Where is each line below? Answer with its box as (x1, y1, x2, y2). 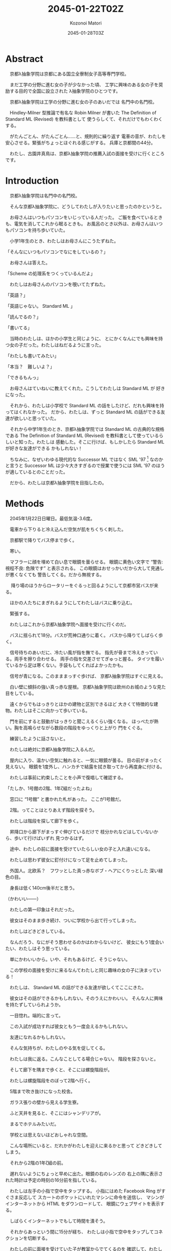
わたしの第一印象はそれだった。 (9, 906, 77, 913)
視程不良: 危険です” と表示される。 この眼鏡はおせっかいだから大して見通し (5, 565, 164, 572)
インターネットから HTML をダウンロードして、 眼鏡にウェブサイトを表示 (5, 1200, 160, 1207)
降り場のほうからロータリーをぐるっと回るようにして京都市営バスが (11, 582, 154, 588)
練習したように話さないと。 (9, 735, 68, 742)
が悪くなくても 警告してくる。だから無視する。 (5, 572, 105, 578)
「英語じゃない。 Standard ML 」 (5, 303, 76, 309)
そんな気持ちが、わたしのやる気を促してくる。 (9, 1045, 108, 1051)
